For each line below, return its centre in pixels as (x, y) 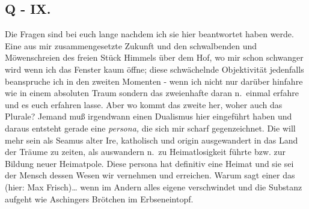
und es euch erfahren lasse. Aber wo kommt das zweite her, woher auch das (144, 104)
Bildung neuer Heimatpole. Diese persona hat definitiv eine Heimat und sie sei (149, 163)
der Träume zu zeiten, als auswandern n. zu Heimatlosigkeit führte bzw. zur (145, 152)
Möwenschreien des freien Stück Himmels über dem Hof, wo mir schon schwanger (154, 57)
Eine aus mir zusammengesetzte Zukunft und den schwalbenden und (131, 45)
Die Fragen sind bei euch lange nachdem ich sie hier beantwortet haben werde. (149, 34)
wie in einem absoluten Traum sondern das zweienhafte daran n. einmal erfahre (152, 93)
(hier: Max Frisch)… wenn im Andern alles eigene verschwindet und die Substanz (154, 186)
